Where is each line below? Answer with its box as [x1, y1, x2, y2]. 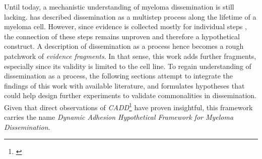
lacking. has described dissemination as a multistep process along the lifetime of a [4, 11, 256, 22]
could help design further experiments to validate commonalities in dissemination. [4, 90, 257, 101]
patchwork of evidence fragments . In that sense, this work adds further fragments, [4, 50, 256, 61]
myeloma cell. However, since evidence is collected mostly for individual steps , [4, 21, 247, 32]
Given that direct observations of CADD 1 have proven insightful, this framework [4, 100, 253, 112]
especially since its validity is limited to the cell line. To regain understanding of [4, 60, 251, 71]
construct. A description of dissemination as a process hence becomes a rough [4, 41, 244, 51]
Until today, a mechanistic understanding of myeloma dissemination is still [4, 2, 234, 12]
